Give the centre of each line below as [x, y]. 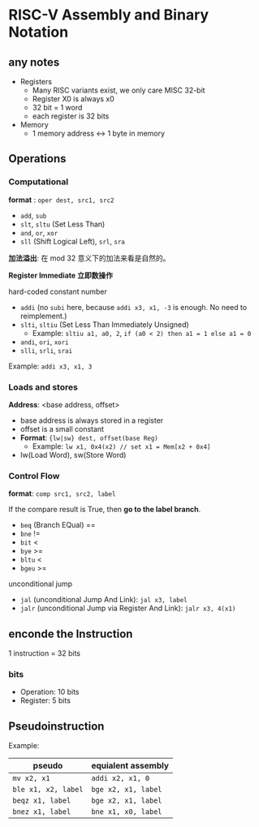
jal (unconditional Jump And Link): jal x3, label [104, 600]
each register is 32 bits [71, 116]
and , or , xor [39, 232]
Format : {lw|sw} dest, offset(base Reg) [89, 437]
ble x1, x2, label [48, 790]
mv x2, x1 [31, 778]
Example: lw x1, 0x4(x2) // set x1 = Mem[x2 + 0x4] [121, 446]
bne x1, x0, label [127, 812]
